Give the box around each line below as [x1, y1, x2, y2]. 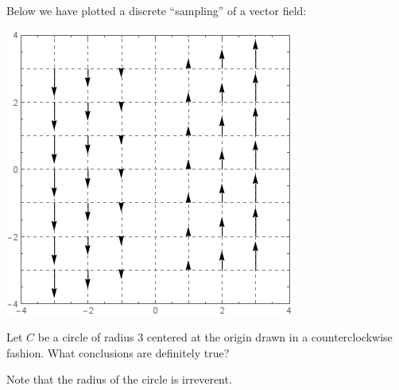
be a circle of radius [37, 329, 134, 345]
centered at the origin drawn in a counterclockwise [146, 329, 393, 345]
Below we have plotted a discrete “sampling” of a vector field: [6, 2, 307, 18]
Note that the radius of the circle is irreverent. [6, 371, 232, 388]
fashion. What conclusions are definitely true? [6, 344, 230, 361]
